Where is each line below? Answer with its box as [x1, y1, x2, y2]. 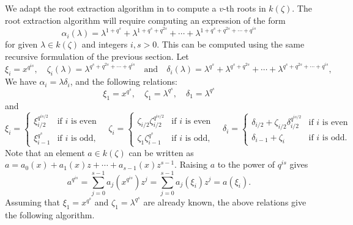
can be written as [128, 146, 194, 159]
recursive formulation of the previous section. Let [5, 49, 189, 62]
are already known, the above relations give [143, 195, 307, 208]
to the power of [217, 158, 275, 171]
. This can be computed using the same [157, 38, 305, 51]
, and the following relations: [70, 75, 177, 88]
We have [5, 75, 37, 88]
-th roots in [223, 2, 266, 14]
